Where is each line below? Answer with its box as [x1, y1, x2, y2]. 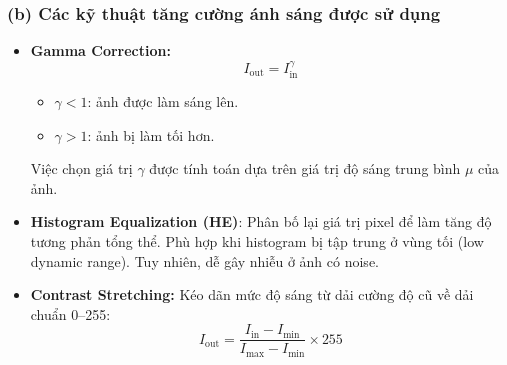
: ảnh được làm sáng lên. [87, 91, 239, 112]
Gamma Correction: [30, 40, 171, 61]
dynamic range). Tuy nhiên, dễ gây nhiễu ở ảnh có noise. [30, 250, 379, 271]
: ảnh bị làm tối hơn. [87, 124, 215, 145]
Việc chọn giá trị [30, 158, 133, 179]
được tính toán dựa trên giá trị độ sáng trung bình [149, 158, 461, 179]
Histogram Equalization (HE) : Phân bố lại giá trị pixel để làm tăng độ [30, 211, 492, 232]
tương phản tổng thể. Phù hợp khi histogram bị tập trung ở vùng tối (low [30, 231, 484, 252]
